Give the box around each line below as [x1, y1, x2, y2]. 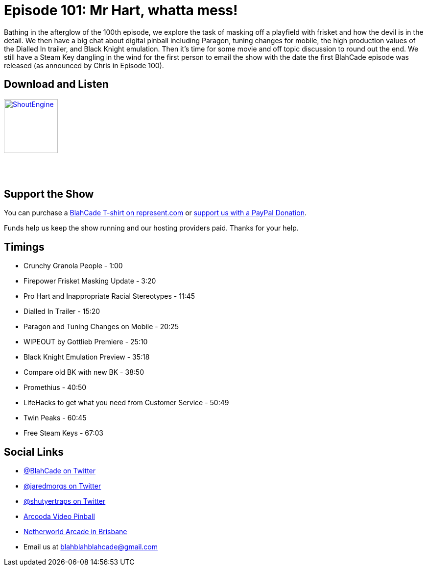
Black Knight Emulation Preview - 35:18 [24, 353, 150, 362]
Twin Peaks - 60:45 [24, 414, 87, 422]
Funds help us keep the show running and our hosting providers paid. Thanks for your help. [4, 224, 299, 233]
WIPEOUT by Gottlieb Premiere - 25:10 [24, 337, 148, 346]
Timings [4, 240, 45, 253]
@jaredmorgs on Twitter [24, 482, 101, 491]
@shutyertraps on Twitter [24, 497, 106, 506]
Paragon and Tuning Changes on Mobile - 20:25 [24, 322, 179, 331]
